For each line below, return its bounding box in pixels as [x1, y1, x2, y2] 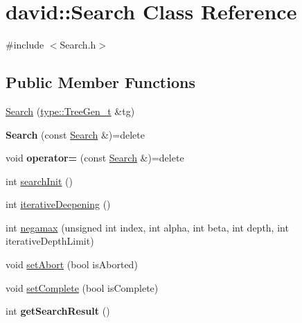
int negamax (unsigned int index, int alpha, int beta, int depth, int [6, 220, 289, 234]
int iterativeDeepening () [6, 197, 111, 211]
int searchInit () [6, 173, 73, 188]
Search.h [60, 37, 96, 52]
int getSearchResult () [6, 304, 110, 318]
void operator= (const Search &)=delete [6, 150, 184, 165]
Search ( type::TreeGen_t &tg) [6, 103, 135, 118]
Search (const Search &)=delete [6, 127, 145, 141]
